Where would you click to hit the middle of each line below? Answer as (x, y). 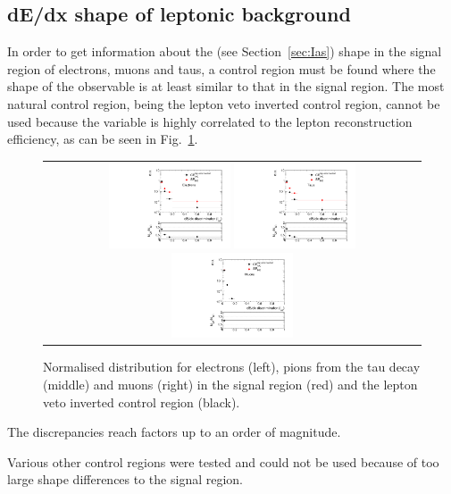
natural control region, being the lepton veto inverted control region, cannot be (224, 103)
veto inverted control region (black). (142, 402)
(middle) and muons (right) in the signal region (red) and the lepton (230, 385)
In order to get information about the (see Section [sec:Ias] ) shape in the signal (225, 51)
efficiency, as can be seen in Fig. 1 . (103, 139)
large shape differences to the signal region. (125, 479)
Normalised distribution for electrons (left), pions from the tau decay (232, 367)
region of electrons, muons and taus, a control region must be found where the (221, 68)
